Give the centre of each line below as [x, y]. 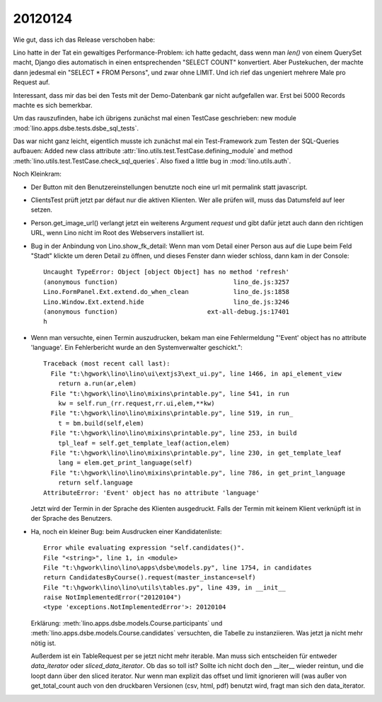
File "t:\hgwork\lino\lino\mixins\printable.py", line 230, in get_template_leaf [196, 453]
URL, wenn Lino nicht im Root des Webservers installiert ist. [117, 233]
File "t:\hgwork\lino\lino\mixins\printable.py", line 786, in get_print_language [198, 472]
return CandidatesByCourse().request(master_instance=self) [150, 578]
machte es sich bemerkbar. [53, 105]
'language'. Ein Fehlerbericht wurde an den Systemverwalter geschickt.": [137, 348]
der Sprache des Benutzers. [71, 519]
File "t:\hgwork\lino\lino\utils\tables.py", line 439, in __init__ [164, 587]
